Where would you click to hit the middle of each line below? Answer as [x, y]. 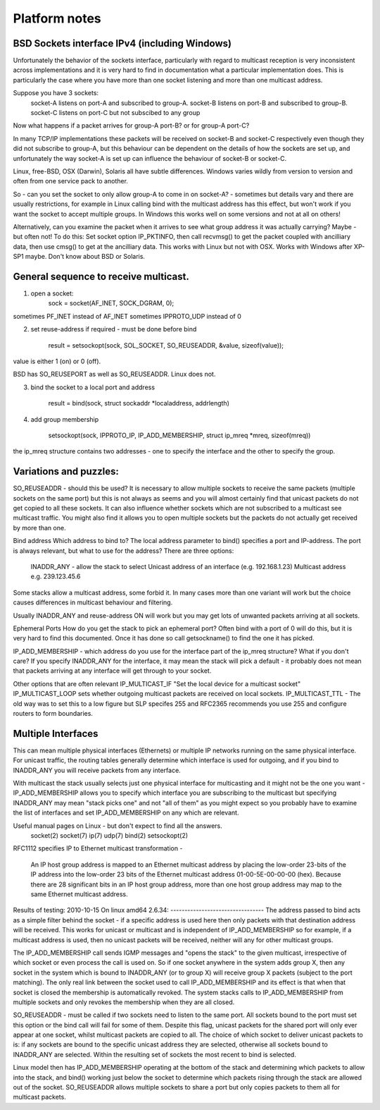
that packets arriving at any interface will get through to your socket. [112, 671]
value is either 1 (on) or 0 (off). [57, 361]
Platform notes [57, 18]
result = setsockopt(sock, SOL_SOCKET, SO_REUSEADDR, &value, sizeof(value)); [166, 345]
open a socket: [52, 293]
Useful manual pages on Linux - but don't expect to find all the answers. [118, 826]
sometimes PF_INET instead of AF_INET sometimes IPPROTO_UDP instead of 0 [127, 316]
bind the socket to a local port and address [93, 387]
